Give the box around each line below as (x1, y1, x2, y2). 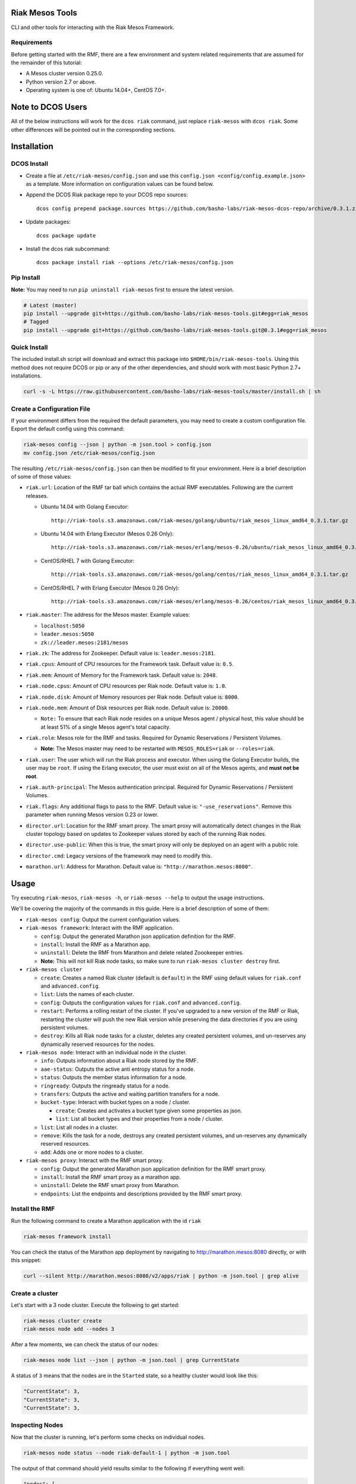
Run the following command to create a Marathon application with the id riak (11, 1217, 201, 1224)
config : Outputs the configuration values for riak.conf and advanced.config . (40, 999, 241, 1006)
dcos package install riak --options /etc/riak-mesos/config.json (36, 259, 234, 266)
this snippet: (11, 1257, 42, 1264)
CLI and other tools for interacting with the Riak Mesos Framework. (11, 24, 174, 31)
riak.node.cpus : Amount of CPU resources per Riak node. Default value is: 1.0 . (26, 683, 227, 690)
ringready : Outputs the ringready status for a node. (40, 1082, 170, 1089)
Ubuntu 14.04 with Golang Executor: (40, 503, 129, 510)
